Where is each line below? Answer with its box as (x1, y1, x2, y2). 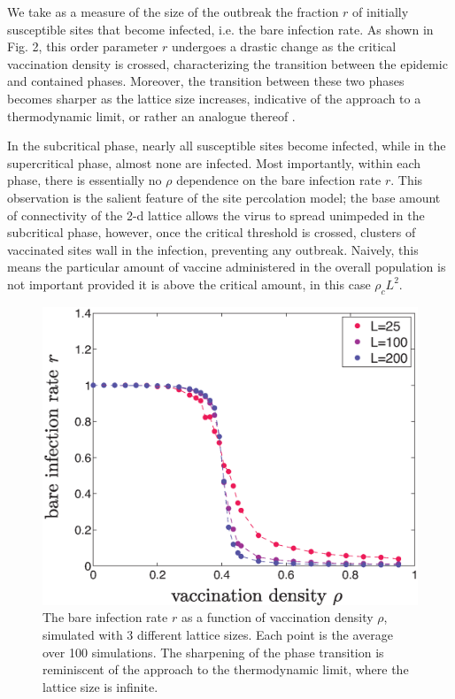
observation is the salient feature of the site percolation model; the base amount (7, 188, 441, 206)
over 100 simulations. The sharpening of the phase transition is (42, 642, 384, 661)
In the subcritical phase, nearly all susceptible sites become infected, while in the (7, 136, 446, 155)
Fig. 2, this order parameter (7, 37, 158, 56)
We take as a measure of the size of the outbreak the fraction (7, 3, 339, 20)
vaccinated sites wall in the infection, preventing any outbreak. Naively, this (7, 240, 419, 258)
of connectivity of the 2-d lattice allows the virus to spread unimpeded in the (7, 205, 425, 224)
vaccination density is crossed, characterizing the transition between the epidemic (7, 54, 448, 73)
